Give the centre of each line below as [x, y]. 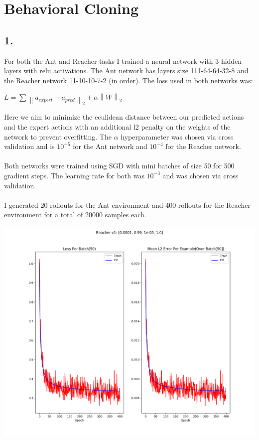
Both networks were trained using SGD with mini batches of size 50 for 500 [119, 166]
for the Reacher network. [203, 146]
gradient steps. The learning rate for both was [74, 175]
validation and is [29, 146]
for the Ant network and [110, 146]
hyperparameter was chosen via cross [177, 136]
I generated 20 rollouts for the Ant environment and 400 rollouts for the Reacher [127, 205]
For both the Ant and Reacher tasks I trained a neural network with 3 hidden [123, 61]
